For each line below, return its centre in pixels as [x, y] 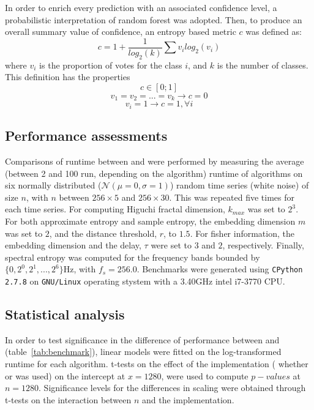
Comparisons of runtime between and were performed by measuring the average [155, 161]
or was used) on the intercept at [65, 375]
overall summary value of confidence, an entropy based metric [121, 32]
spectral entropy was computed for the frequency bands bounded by [133, 257]
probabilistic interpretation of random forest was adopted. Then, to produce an [154, 19]
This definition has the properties [68, 77]
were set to [171, 245]
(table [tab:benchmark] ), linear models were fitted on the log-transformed [143, 352]
